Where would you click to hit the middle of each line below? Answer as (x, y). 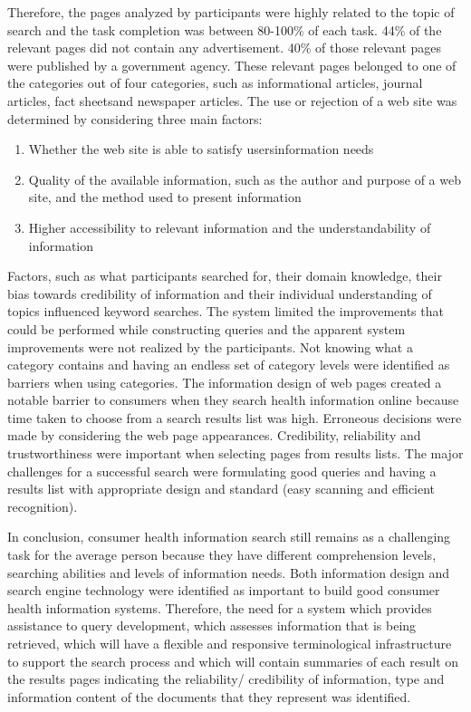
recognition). (43, 506)
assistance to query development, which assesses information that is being (212, 625)
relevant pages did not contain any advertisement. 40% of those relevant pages (225, 48)
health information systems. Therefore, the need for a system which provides (220, 607)
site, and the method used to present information (165, 197)
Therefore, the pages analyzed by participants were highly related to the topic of (231, 12)
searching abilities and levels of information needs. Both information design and (229, 572)
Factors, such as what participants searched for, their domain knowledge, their (225, 276)
